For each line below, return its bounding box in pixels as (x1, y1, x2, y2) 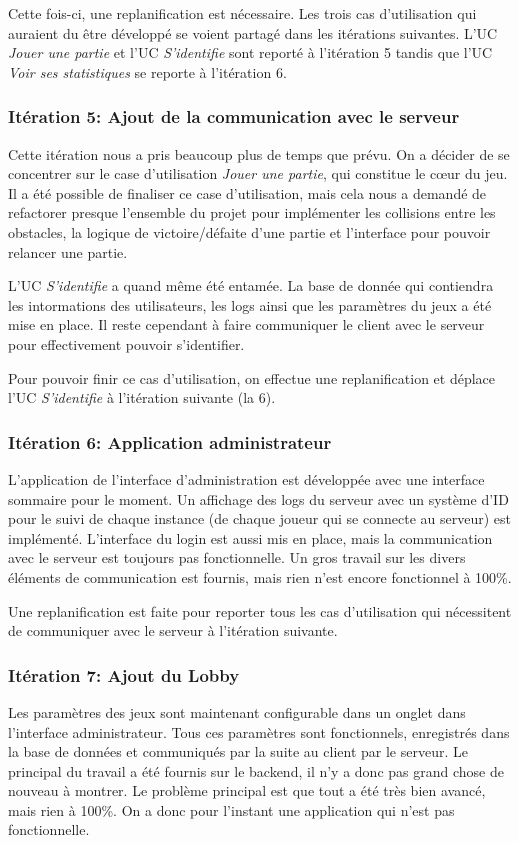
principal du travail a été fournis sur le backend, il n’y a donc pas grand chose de (8, 760, 504, 781)
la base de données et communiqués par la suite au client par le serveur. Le (8, 741, 468, 762)
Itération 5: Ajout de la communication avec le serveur (8, 104, 460, 129)
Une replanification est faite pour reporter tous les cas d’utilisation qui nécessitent (8, 600, 512, 621)
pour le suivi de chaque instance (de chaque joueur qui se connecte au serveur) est (8, 508, 511, 529)
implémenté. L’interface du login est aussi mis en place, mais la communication (8, 527, 493, 548)
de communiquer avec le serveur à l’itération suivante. (8, 620, 338, 641)
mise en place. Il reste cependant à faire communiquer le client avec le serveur (8, 314, 485, 335)
